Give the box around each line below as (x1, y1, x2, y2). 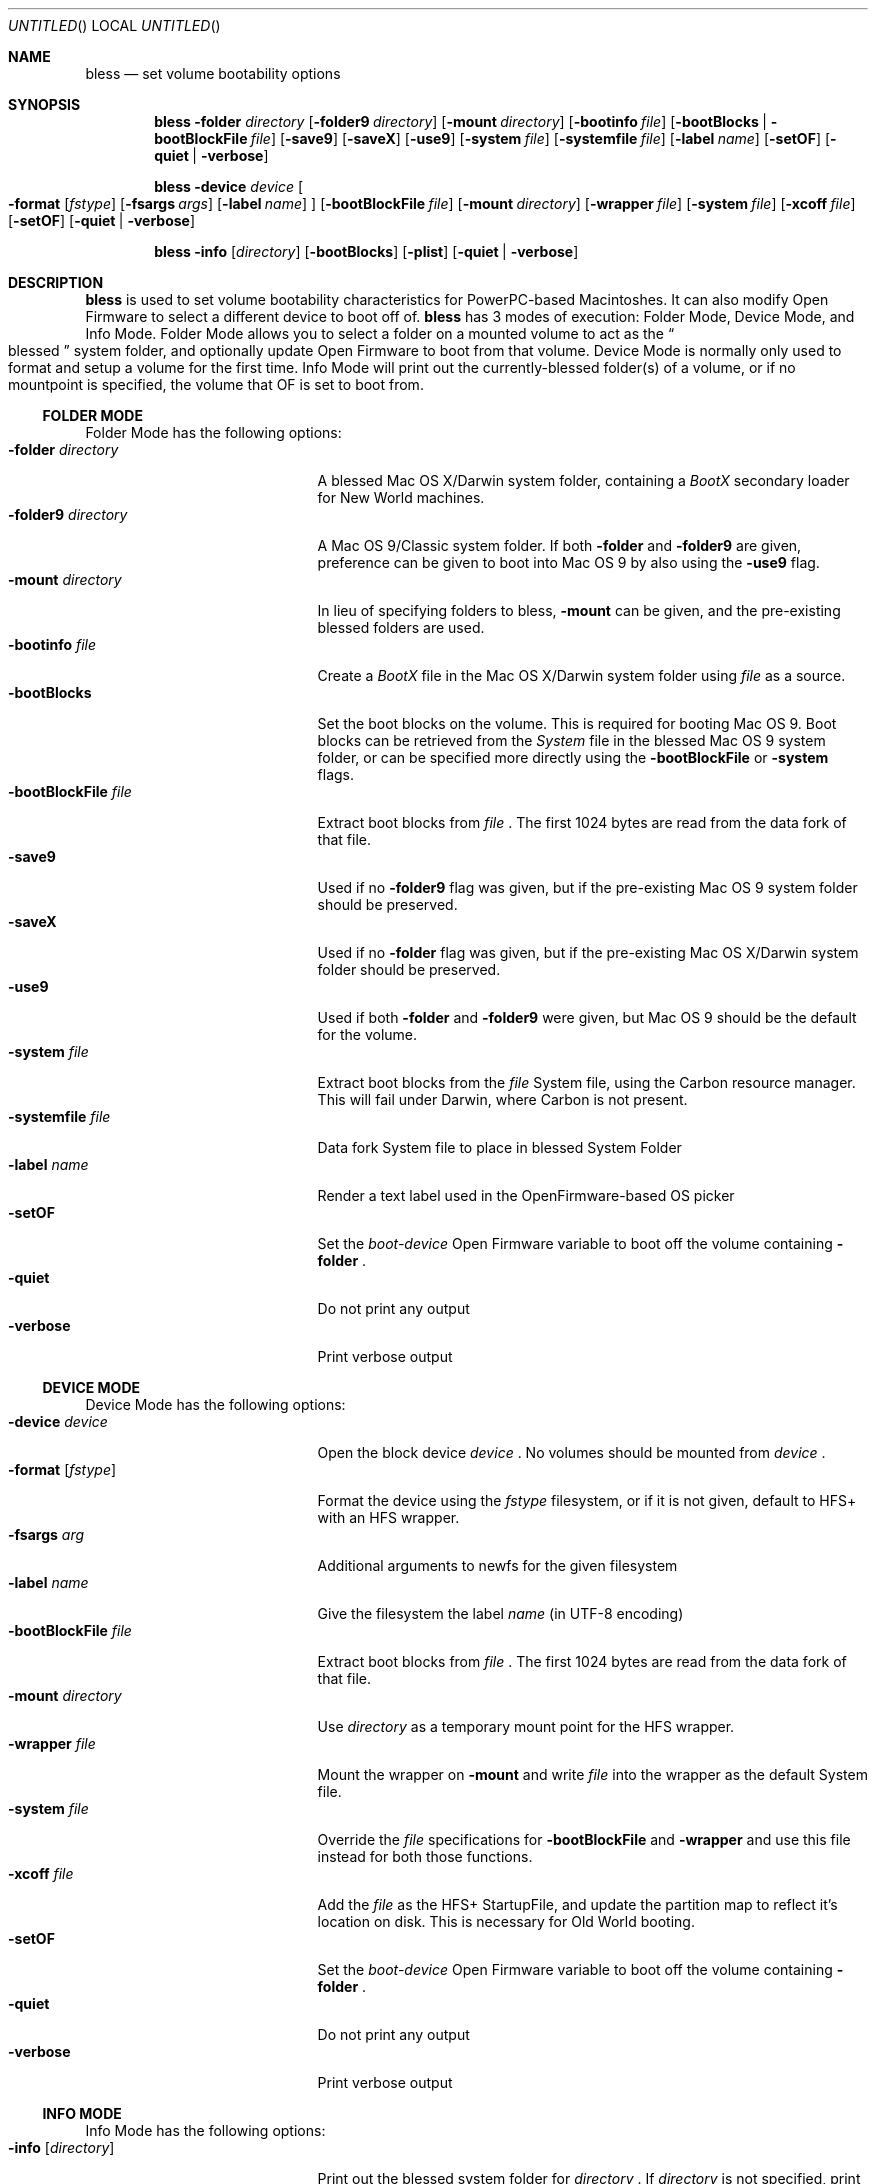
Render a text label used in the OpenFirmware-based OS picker (317, 1187, 735, 1204)
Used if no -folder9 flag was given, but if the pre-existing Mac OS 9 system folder (317, 879, 858, 896)
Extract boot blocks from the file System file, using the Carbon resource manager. (317, 1074, 856, 1091)
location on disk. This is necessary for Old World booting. (317, 1913, 695, 1930)
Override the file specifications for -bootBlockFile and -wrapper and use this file (317, 1831, 851, 1848)
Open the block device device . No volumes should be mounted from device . (317, 1444, 826, 1461)
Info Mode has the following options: (85, 2122, 326, 2139)
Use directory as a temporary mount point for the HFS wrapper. (317, 1718, 735, 1735)
